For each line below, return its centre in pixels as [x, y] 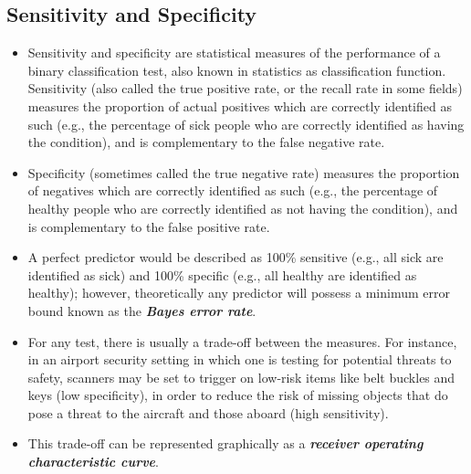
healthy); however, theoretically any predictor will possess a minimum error [239, 293]
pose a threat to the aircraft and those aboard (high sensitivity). [208, 412]
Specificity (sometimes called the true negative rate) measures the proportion [244, 172]
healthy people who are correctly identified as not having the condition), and [243, 208]
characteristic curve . [93, 462]
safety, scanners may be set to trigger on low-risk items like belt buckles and [241, 377]
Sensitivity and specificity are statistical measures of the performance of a [234, 53]
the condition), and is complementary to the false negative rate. [206, 142]
